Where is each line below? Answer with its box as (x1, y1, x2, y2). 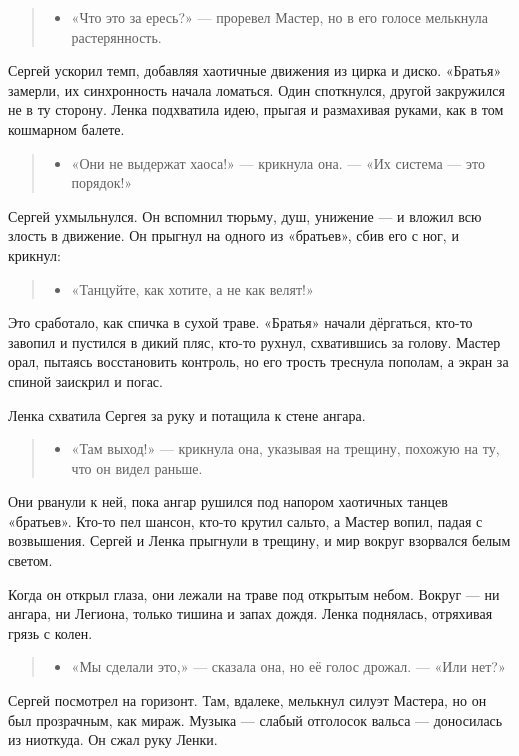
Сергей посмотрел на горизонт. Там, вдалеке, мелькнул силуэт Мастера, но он (8, 690, 487, 711)
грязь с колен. (8, 622, 93, 643)
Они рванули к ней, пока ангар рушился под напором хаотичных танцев (8, 491, 448, 512)
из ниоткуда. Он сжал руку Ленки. (8, 729, 218, 750)
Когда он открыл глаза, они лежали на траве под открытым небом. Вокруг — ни (8, 583, 500, 604)
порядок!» (71, 172, 133, 193)
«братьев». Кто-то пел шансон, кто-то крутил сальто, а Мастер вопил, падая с (8, 510, 483, 531)
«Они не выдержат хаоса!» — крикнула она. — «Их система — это (71, 152, 485, 173)
